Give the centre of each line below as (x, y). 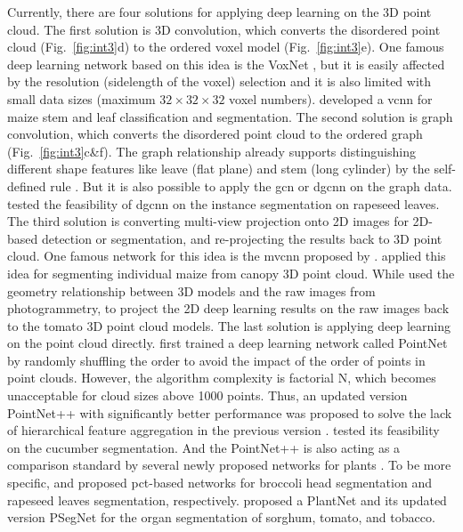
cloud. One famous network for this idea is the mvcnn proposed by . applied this (227, 256)
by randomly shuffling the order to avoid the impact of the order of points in (216, 360)
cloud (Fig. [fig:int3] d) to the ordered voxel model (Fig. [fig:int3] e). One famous (226, 47)
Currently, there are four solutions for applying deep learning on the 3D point (219, 12)
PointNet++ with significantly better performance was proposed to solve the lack (230, 412)
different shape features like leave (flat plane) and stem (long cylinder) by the (219, 169)
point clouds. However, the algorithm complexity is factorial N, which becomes (222, 378)
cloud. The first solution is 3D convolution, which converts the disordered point (224, 29)
